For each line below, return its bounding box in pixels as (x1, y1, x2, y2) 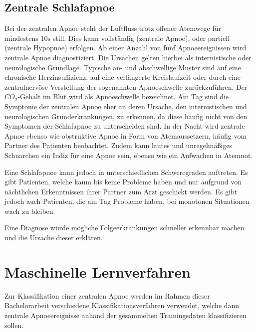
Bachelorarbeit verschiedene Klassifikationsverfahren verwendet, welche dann (4, 300, 240, 311)
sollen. (4, 320, 24, 330)
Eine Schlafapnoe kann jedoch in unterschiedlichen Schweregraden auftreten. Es (4, 166, 248, 177)
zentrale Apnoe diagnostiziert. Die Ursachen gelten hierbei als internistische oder (4, 52, 252, 62)
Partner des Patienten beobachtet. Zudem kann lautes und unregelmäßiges (4, 140, 233, 151)
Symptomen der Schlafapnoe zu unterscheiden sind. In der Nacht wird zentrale (4, 121, 245, 131)
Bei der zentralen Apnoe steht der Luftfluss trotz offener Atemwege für (4, 23, 222, 33)
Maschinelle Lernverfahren (4, 261, 191, 282)
